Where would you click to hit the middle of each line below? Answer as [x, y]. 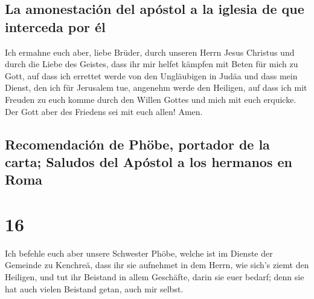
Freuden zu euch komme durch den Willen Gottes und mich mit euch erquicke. [151, 99]
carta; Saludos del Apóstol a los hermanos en [149, 161]
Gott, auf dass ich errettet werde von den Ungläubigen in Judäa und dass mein [151, 75]
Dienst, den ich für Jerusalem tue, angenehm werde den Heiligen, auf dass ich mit [156, 87]
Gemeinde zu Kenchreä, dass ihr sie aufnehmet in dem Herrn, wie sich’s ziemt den [157, 265]
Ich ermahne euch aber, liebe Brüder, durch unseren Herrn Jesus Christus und [150, 52]
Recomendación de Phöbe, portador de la [137, 144]
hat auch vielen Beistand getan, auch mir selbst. [94, 288]
